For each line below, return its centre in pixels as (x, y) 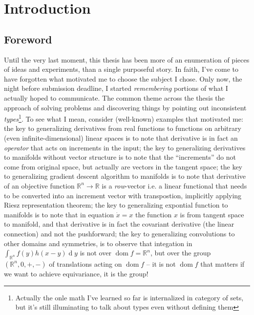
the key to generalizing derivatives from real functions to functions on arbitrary (123, 128)
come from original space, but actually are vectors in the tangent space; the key (123, 166)
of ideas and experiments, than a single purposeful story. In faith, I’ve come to (121, 69)
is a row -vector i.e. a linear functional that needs (174, 185)
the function (153, 214)
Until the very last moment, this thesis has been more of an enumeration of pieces (127, 59)
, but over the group (180, 253)
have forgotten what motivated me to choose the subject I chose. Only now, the (123, 78)
